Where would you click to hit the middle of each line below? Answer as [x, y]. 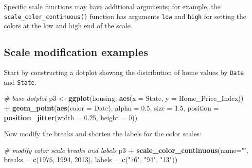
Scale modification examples [76, 52]
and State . [20, 82]
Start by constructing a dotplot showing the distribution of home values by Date [124, 72]
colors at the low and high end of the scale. [68, 26]
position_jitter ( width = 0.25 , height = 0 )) [71, 117]
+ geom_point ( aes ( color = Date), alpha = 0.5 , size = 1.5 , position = [111, 107]
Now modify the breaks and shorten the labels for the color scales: [103, 134]
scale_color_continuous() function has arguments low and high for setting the [125, 16]
